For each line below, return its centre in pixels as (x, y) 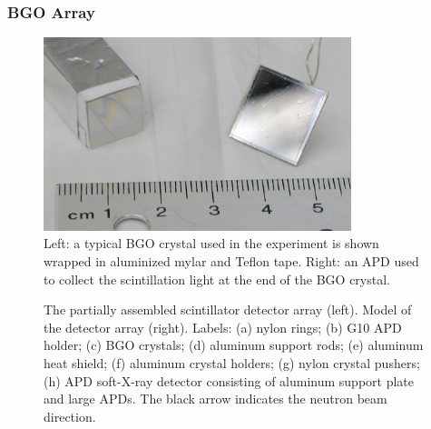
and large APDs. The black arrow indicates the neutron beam (215, 399)
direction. (70, 416)
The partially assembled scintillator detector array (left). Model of (228, 309)
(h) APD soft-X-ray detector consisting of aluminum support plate (229, 380)
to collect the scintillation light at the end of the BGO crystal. (217, 279)
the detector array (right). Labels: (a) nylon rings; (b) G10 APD (223, 327)
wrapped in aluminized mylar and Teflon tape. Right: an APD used (231, 261)
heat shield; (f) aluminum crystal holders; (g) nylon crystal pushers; (232, 363)
